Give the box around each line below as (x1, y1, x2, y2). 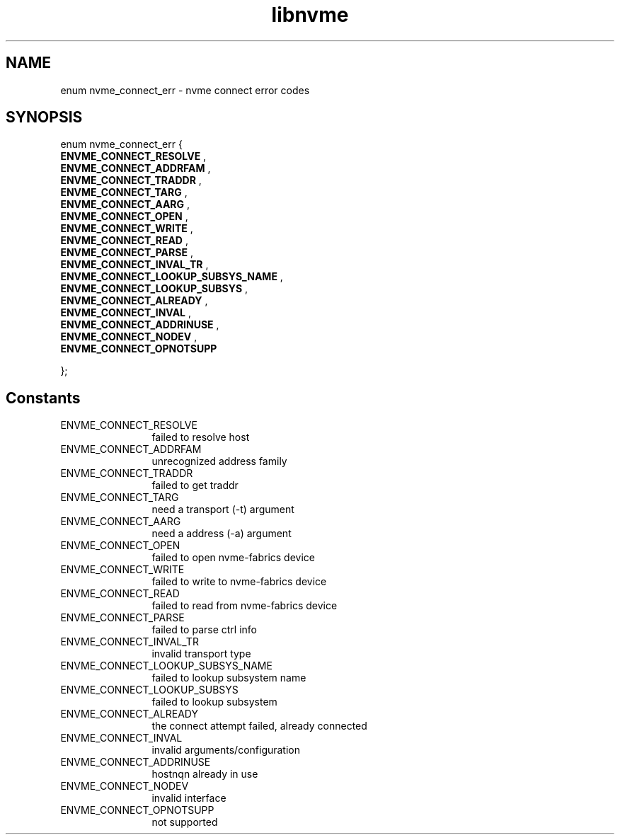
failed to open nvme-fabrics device (151, 551, 315, 564)
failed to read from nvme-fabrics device (151, 599, 338, 612)
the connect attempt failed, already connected (151, 720, 367, 732)
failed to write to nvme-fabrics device (151, 575, 327, 588)
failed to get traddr (151, 479, 239, 492)
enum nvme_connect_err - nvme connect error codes (60, 84, 310, 96)
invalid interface (151, 792, 226, 805)
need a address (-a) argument (151, 527, 292, 540)
